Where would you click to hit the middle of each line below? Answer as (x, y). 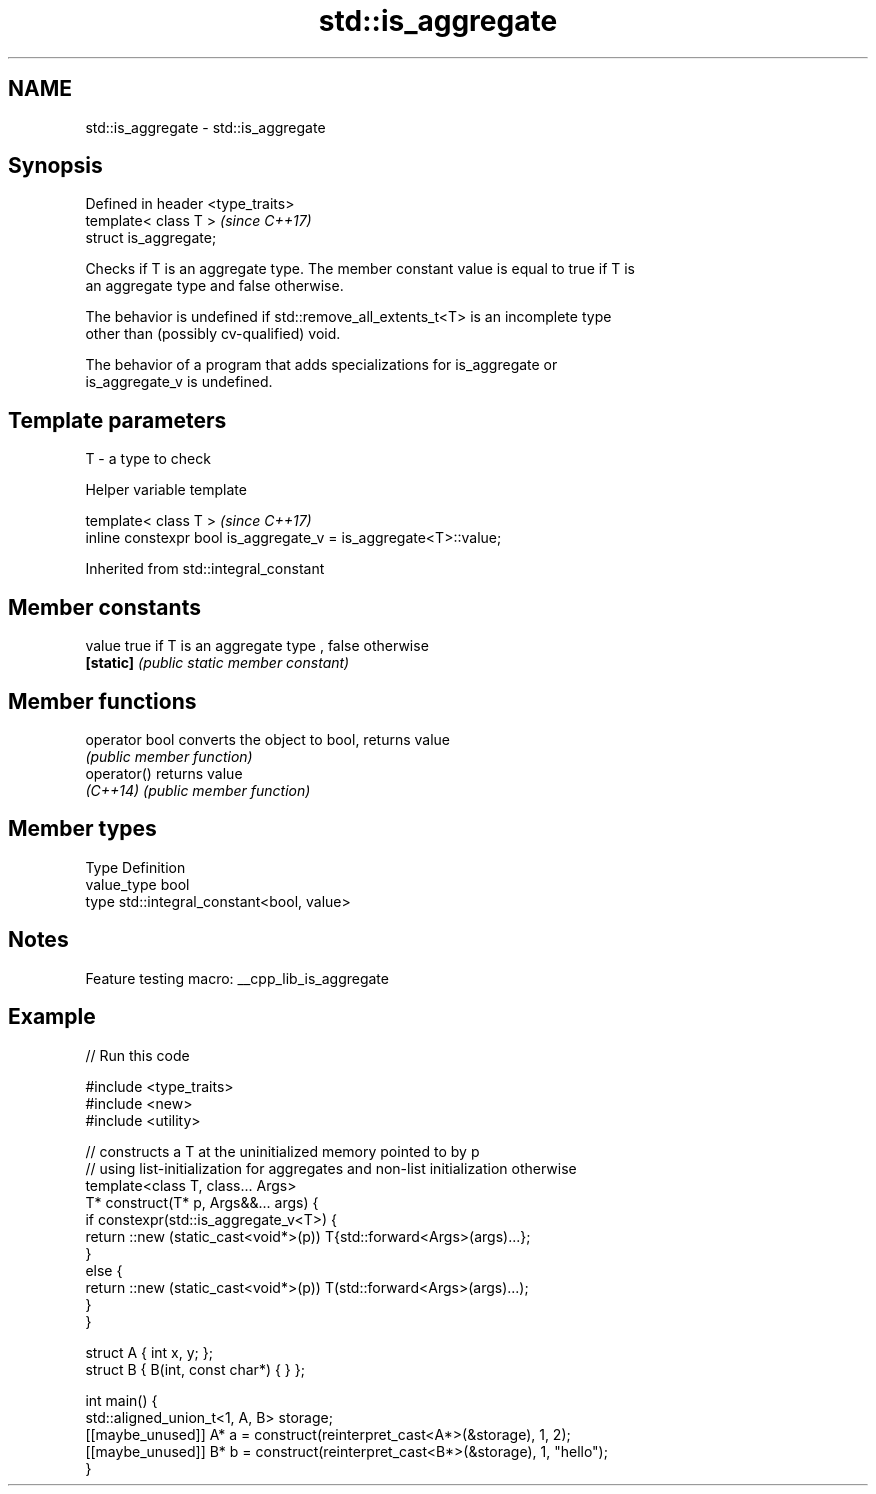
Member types (82, 829)
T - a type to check (148, 459)
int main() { (121, 1400)
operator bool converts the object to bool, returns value (267, 739)
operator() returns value (164, 773)
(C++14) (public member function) (198, 790)
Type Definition (135, 867)
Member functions (102, 701)
